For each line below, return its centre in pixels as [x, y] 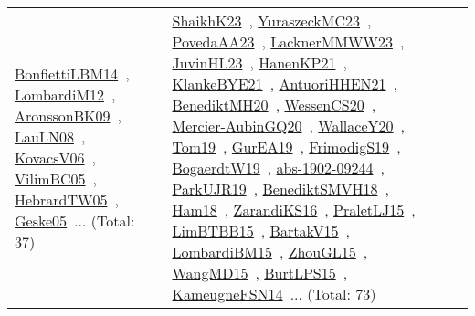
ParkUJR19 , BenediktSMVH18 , [280, 189]
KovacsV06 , [55, 157]
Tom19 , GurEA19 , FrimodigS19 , [286, 147]
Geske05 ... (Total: [75, 220]
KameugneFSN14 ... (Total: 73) [274, 294]
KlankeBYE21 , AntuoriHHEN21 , [285, 84]
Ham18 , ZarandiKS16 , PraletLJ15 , [294, 210]
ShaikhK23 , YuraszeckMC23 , [272, 21]
